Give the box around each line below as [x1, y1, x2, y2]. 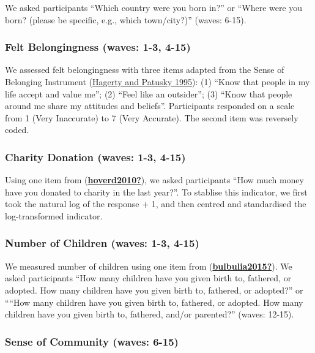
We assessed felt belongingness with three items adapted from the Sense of [5, 63, 284, 76]
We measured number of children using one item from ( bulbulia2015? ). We [5, 259, 292, 272]
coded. [5, 123, 29, 136]
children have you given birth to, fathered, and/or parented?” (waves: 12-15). [5, 308, 294, 321]
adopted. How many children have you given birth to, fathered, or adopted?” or [5, 283, 303, 296]
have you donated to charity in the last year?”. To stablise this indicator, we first [5, 185, 308, 198]
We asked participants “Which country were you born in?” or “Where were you [5, 1, 303, 13]
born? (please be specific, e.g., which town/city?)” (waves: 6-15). [5, 13, 246, 26]
